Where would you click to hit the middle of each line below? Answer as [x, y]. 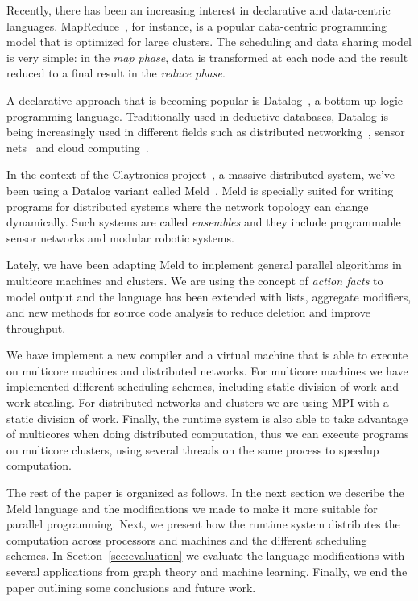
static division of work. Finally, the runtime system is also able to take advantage [207, 418]
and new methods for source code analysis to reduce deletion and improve [188, 312]
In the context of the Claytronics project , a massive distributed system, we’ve [201, 174]
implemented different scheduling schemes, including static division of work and [203, 386]
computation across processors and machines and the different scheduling [187, 539]
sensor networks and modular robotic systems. [120, 237]
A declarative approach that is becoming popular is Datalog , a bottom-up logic [205, 99]
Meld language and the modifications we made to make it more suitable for [192, 508]
